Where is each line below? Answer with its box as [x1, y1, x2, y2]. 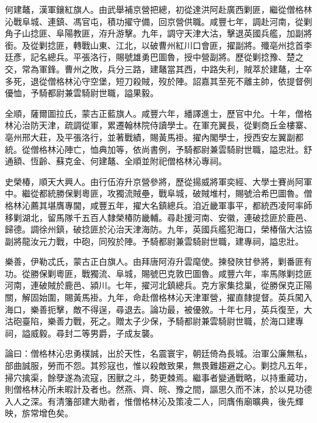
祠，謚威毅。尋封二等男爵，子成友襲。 [5, 326, 158, 339]
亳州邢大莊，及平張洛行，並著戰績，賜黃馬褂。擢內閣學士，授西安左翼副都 [5, 130, 304, 143]
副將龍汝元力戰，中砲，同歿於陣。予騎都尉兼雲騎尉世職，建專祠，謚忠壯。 [5, 234, 304, 247]
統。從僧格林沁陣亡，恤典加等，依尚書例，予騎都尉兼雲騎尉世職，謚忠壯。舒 [5, 142, 312, 155]
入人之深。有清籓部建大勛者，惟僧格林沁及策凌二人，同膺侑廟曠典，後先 [5, 394, 295, 407]
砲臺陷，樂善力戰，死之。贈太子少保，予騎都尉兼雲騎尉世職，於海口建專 [13, 315, 304, 327]
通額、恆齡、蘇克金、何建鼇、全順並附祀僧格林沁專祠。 [5, 155, 227, 167]
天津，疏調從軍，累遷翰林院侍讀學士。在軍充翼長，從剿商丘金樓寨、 [38, 119, 312, 131]
